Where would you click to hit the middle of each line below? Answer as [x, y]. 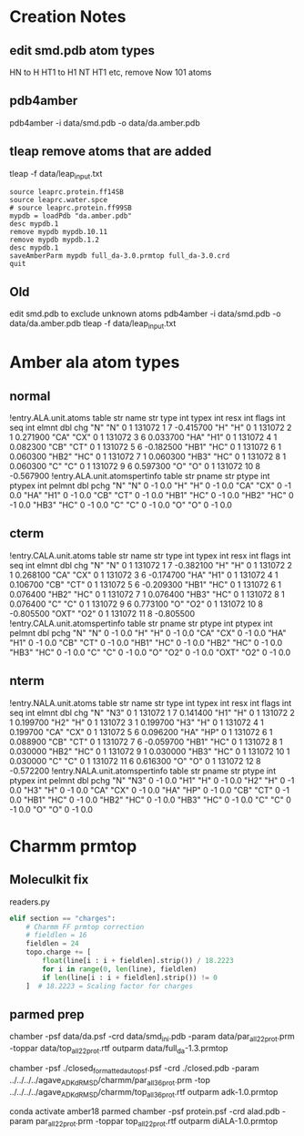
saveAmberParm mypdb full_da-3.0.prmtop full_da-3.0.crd [120, 256]
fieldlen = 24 [52, 944]
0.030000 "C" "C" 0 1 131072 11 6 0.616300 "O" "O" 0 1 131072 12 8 [135, 761]
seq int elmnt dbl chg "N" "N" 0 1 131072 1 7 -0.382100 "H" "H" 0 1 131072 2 [151, 565]
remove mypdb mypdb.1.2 [55, 240]
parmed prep [47, 1014]
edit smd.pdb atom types [82, 51]
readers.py [30, 901]
